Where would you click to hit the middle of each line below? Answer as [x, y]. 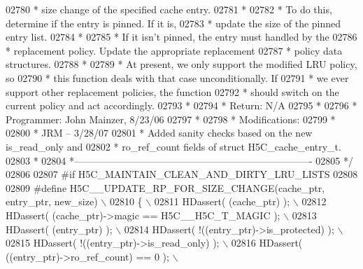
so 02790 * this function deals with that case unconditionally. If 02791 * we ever [177, 77]
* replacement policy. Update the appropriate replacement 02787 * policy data [174, 50]
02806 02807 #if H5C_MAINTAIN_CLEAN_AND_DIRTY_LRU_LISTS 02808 [182, 174]
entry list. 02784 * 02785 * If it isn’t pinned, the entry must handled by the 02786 [181, 37]
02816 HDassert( [267, 243]
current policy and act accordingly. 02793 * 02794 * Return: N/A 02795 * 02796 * [181, 105]
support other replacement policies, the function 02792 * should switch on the [172, 91]
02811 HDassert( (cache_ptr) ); [222, 201]
